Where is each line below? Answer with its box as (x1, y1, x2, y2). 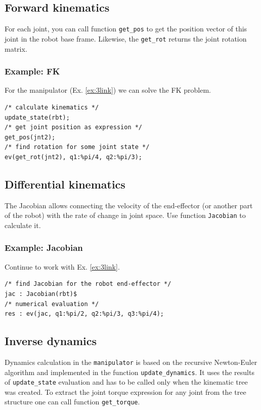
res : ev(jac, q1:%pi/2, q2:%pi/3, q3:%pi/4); (5, 310, 164, 318)
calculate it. (5, 219, 41, 230)
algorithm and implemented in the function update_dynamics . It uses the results (5, 366, 254, 377)
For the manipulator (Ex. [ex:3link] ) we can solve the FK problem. (5, 85, 211, 95)
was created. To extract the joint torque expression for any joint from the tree (5, 386, 246, 397)
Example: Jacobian (5, 241, 83, 254)
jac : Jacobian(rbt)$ (5, 290, 77, 297)
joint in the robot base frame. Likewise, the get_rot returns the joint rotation (5, 33, 247, 44)
